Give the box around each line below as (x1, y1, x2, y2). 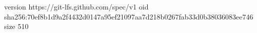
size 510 (4, 21, 29, 31)
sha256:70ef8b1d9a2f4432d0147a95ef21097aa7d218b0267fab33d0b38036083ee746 (4, 11, 253, 21)
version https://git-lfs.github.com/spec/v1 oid (4, 1, 149, 11)
